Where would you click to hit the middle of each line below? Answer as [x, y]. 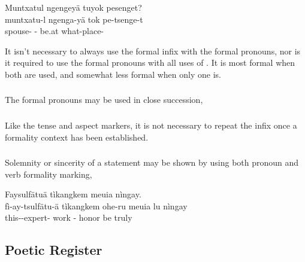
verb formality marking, [49, 174]
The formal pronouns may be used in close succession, [104, 100]
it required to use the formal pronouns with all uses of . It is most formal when [150, 63]
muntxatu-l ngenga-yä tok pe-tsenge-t [74, 19]
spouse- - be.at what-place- [55, 31]
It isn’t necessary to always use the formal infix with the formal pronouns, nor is [153, 51]
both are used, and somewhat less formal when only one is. [113, 74]
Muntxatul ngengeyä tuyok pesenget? [73, 7]
